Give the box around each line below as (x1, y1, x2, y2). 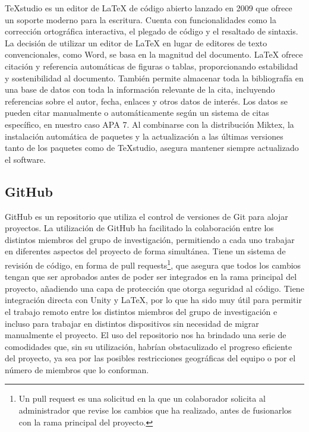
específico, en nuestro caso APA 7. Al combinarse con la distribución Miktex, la (5, 118, 294, 130)
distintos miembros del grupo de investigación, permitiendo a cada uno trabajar (5, 233, 295, 245)
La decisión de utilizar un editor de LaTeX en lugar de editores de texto (5, 36, 267, 49)
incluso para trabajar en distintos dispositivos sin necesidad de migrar (5, 317, 259, 329)
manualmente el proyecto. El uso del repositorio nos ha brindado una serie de (5, 329, 286, 341)
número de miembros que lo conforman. (5, 363, 149, 376)
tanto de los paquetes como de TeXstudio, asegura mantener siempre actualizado (5, 141, 299, 154)
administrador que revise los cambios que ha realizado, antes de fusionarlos (18, 404, 292, 417)
